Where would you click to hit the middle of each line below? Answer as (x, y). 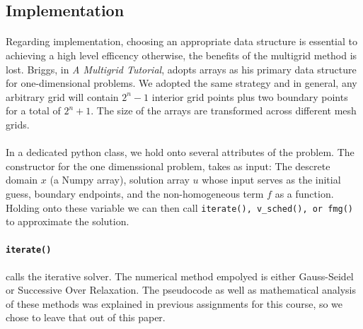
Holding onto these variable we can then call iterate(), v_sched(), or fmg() (179, 207)
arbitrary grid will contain (62, 96)
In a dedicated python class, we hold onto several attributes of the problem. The (180, 152)
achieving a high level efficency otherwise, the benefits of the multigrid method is (181, 55)
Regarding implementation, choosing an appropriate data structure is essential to (182, 41)
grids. (18, 124)
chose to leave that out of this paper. (86, 317)
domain (22, 180)
